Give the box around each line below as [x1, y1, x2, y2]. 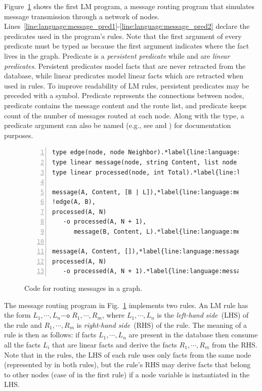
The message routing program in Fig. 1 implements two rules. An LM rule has [4, 299, 248, 310]
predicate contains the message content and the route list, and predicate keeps [4, 100, 247, 110]
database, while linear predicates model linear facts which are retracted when [4, 70, 243, 81]
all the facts [4, 339, 41, 350]
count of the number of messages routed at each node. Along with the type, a [4, 110, 244, 120]
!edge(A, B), [52, 198, 96, 206]
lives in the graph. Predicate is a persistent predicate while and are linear [4, 50, 230, 61]
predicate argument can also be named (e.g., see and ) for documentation [4, 120, 231, 131]
